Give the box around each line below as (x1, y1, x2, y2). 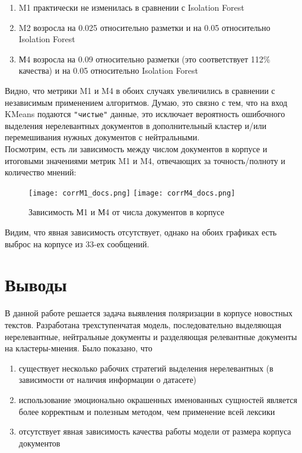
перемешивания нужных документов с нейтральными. (5, 131, 200, 143)
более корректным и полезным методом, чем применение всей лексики (18, 405, 275, 417)
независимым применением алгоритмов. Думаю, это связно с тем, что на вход (5, 96, 288, 108)
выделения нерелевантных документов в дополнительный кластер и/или (5, 119, 266, 131)
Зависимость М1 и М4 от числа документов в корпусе (28, 206, 224, 218)
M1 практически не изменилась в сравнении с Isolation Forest (18, 1, 244, 13)
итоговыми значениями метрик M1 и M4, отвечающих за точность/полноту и (5, 154, 285, 166)
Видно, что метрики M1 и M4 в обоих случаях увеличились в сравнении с (5, 84, 275, 96)
